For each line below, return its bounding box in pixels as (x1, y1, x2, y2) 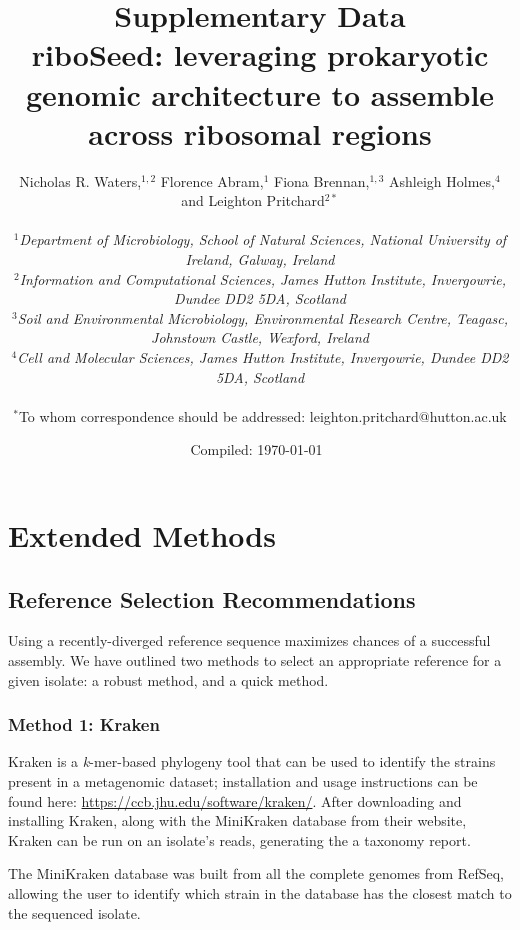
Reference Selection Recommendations (8, 583, 416, 614)
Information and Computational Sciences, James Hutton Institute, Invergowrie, (19, 268, 507, 289)
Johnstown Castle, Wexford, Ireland (151, 327, 369, 348)
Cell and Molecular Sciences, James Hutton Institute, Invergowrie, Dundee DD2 (17, 347, 509, 368)
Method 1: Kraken (8, 712, 160, 737)
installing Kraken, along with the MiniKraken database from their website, (8, 810, 467, 831)
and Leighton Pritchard (181, 190, 325, 211)
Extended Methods (8, 515, 276, 555)
